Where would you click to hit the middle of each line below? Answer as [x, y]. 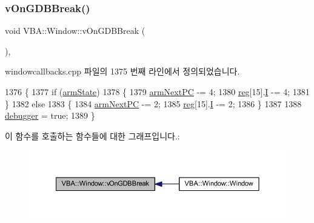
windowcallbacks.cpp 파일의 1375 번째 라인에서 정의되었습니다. [122, 71]
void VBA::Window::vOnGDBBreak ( [75, 31]
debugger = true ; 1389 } [50, 115]
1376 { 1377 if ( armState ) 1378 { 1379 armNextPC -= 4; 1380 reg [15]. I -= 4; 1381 [157, 92]
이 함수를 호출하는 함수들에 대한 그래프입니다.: [92, 135]
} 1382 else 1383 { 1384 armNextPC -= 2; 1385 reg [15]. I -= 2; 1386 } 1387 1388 [153, 103]
